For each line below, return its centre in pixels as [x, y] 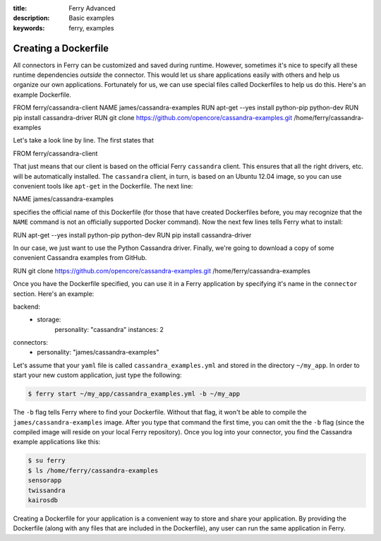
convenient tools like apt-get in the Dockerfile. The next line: [103, 186]
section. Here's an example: [54, 294]
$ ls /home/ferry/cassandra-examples [93, 470]
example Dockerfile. [42, 95]
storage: [49, 320]
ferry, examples [91, 28]
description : [31, 18]
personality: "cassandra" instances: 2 [109, 329]
